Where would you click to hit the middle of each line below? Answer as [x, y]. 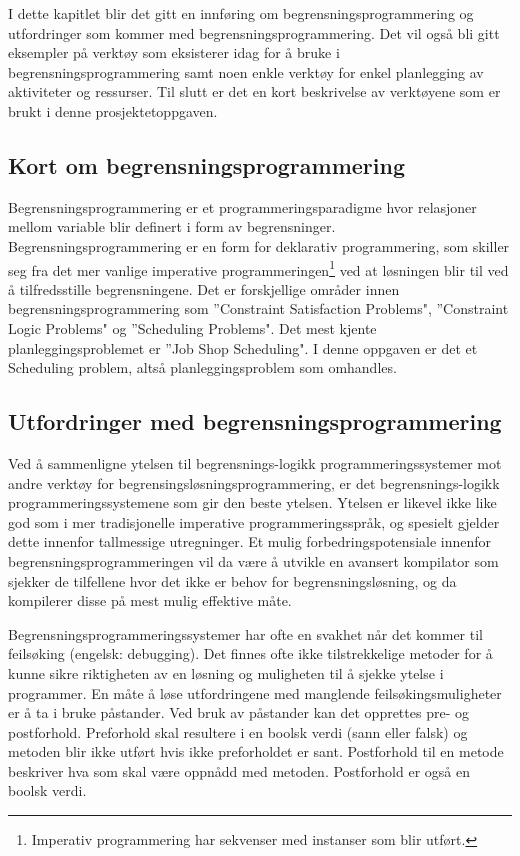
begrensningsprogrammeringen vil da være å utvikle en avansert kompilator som [253, 560]
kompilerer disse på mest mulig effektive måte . [150, 600]
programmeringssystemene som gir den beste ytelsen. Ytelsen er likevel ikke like [252, 502]
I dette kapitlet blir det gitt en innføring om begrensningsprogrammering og [241, 13]
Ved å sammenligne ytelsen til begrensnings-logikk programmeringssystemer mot [255, 462]
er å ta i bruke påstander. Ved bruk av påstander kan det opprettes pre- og [238, 712]
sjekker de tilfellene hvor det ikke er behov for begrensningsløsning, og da [232, 580]
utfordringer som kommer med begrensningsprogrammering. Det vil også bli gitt [254, 32]
